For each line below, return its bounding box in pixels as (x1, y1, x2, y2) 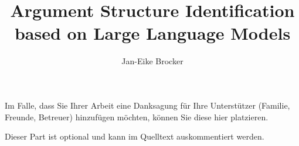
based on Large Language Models (14, 21, 291, 45)
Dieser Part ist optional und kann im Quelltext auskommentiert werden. (5, 130, 264, 142)
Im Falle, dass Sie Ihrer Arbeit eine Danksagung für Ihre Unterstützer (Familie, (5, 99, 290, 111)
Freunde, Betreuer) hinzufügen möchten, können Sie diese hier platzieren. (5, 110, 269, 123)
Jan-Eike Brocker (121, 55, 184, 67)
